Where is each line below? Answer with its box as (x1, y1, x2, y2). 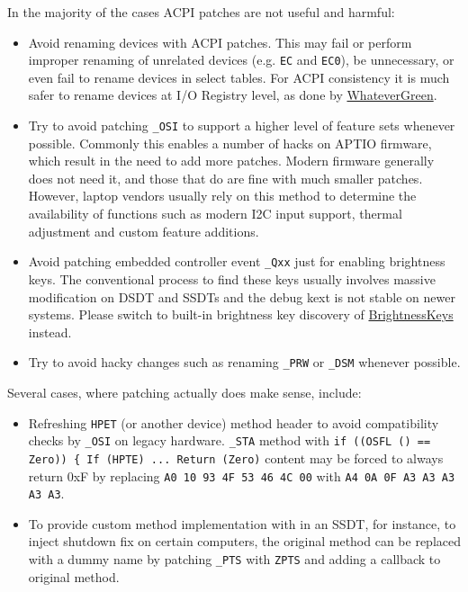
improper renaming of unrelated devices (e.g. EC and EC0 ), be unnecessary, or (28, 50, 454, 69)
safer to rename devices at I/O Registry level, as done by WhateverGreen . (28, 85, 437, 104)
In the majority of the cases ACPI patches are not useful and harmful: (7, 3, 395, 21)
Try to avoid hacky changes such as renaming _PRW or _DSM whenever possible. (28, 353, 461, 372)
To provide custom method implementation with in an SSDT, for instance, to (28, 514, 456, 533)
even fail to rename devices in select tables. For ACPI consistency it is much (28, 67, 450, 86)
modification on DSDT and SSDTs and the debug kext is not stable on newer (28, 287, 455, 306)
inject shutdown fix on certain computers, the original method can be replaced (28, 532, 462, 551)
